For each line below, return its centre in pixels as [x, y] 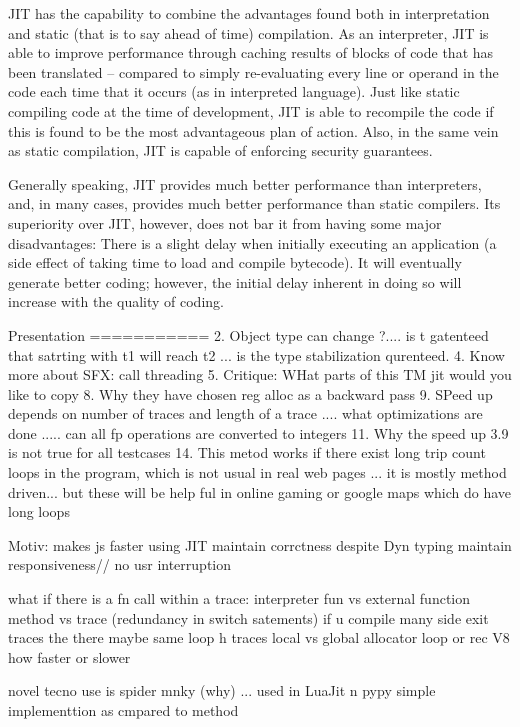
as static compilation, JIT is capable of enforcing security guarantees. [220, 150]
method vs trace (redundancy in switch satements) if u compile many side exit [248, 617]
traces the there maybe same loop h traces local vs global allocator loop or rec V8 [259, 637]
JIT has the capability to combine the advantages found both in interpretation [249, 13]
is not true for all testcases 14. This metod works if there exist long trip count [247, 452]
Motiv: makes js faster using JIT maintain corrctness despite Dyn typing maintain [260, 544]
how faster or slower [69, 656]
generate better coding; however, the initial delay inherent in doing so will [235, 281]
